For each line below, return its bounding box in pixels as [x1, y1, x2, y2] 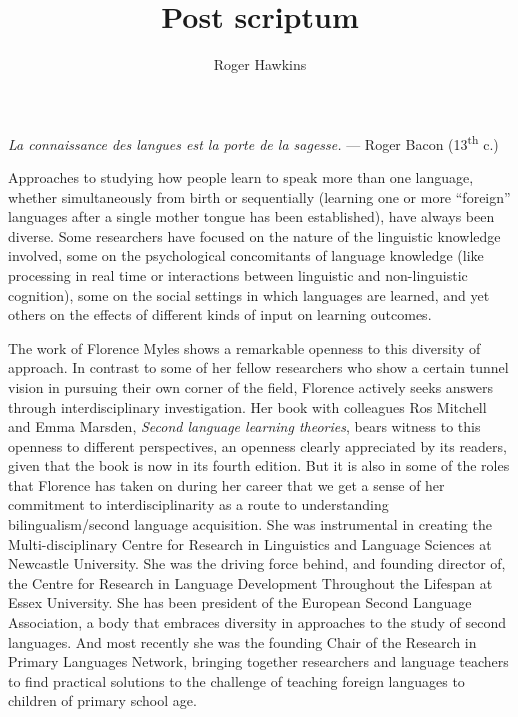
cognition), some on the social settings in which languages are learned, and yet [8, 284, 490, 305]
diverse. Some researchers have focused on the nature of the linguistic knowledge [8, 225, 501, 246]
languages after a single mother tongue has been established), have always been [8, 206, 495, 227]
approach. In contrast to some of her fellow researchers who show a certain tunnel [8, 357, 509, 378]
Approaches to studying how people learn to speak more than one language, [8, 166, 474, 187]
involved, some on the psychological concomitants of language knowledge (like [8, 245, 484, 266]
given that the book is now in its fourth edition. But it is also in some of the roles [8, 455, 510, 476]
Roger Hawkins [213, 54, 307, 75]
